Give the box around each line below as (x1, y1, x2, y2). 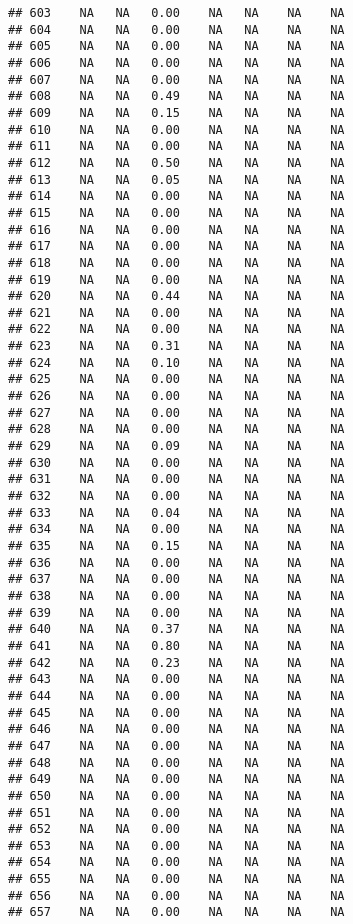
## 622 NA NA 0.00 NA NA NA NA (8, 322, 345, 337)
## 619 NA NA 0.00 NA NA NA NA (8, 272, 345, 287)
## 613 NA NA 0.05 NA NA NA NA (8, 172, 345, 187)
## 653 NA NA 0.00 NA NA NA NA (8, 838, 345, 853)
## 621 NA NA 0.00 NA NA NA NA (8, 305, 345, 320)
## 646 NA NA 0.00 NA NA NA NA (8, 722, 345, 737)
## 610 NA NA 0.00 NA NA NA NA (8, 122, 345, 137)
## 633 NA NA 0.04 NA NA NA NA (8, 505, 345, 520)
